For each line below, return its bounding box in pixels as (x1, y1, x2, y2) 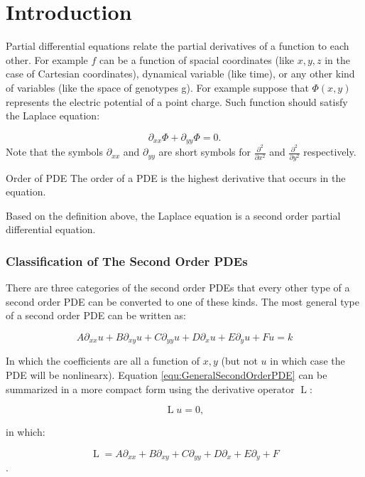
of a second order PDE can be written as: (6, 308, 187, 323)
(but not (221, 353, 258, 368)
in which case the (270, 353, 345, 368)
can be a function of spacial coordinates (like (99, 52, 294, 67)
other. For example (6, 52, 88, 67)
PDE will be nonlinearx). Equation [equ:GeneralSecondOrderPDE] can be (6, 367, 327, 382)
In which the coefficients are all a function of (6, 353, 200, 368)
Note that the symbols (6, 144, 104, 159)
